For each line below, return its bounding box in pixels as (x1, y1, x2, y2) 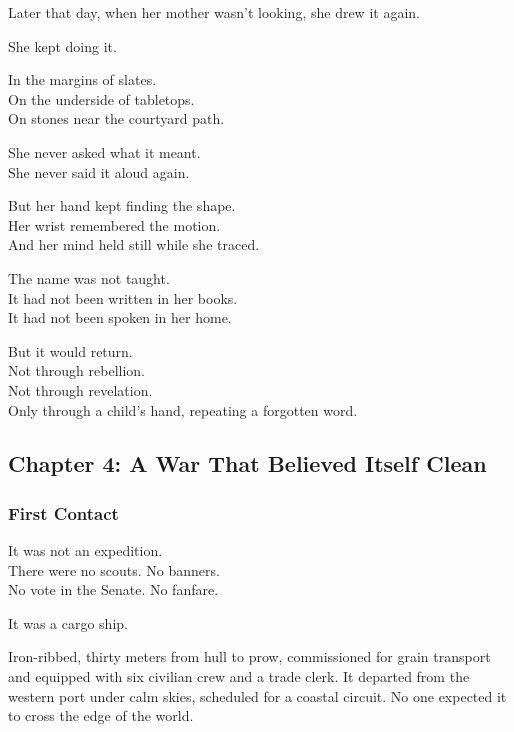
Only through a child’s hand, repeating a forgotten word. (8, 399, 358, 420)
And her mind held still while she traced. (8, 234, 260, 255)
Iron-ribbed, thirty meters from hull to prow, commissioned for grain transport (8, 646, 491, 667)
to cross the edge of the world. (8, 705, 194, 726)
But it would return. (8, 340, 133, 361)
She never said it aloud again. (8, 161, 190, 182)
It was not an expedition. (8, 540, 163, 561)
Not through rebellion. (8, 360, 146, 381)
